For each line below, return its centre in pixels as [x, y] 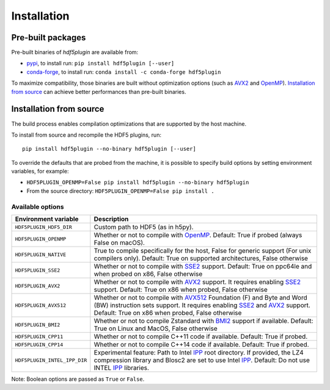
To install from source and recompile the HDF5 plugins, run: [86, 135]
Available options [38, 206]
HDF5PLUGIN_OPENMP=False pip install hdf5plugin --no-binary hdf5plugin [138, 182]
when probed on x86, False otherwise [148, 274]
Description [111, 219]
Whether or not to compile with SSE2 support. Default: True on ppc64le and [203, 267]
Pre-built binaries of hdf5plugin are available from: [75, 52]
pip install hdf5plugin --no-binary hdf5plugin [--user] [109, 149]
